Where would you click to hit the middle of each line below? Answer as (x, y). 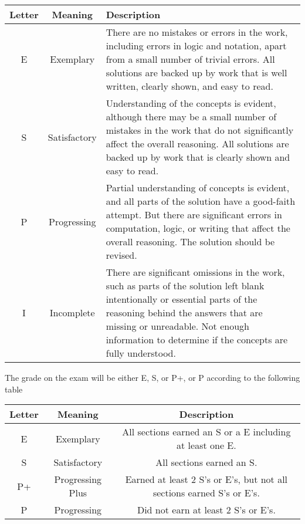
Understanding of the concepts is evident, (191, 103)
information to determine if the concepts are (197, 339)
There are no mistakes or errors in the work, (197, 32)
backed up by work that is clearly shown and (198, 157)
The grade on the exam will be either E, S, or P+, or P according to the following (152, 377)
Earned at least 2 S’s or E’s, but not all (206, 479)
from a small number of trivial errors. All (190, 59)
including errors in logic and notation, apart (196, 45)
